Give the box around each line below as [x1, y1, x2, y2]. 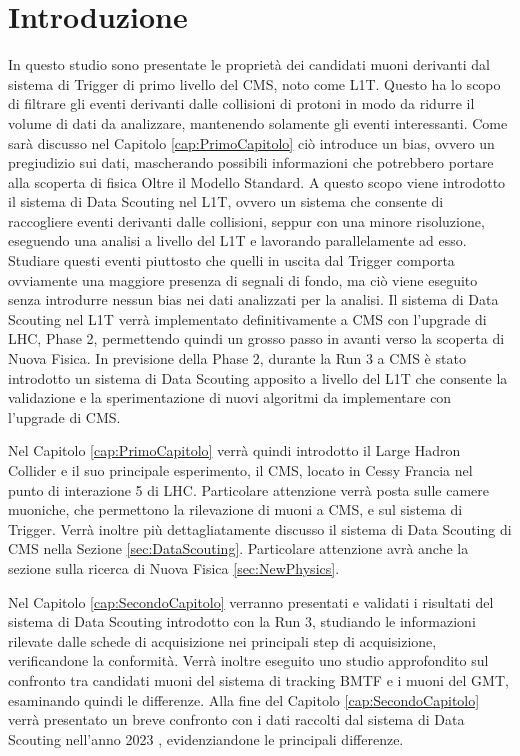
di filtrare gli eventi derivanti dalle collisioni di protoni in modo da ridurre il [8, 93, 475, 114]
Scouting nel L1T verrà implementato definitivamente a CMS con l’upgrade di [8, 308, 487, 329]
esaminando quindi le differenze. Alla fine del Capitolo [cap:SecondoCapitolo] [8, 689, 480, 710]
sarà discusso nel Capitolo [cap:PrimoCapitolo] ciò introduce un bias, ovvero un [8, 132, 495, 153]
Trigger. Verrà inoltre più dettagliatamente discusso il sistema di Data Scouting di [8, 518, 512, 539]
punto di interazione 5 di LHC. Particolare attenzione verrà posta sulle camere [8, 479, 490, 500]
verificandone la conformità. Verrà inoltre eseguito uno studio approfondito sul [8, 650, 489, 671]
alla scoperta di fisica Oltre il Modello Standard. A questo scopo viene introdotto [8, 171, 506, 192]
